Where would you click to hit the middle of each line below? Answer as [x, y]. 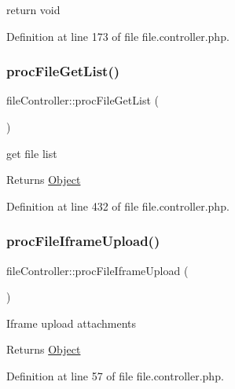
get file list [32, 153]
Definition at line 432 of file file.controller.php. [118, 206]
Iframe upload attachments [72, 323]
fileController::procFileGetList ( [83, 100]
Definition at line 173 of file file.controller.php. [118, 36]
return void [33, 9]
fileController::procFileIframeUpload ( [97, 270]
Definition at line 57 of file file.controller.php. [115, 375]
